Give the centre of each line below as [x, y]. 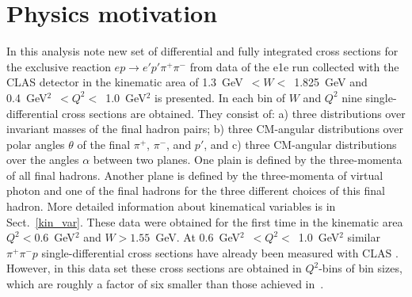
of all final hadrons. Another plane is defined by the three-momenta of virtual [195, 175]
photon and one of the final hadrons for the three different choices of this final [196, 190]
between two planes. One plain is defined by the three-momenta [248, 160]
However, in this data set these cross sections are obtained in [154, 268]
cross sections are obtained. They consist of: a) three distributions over [234, 113]
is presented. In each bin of [220, 97]
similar [364, 237]
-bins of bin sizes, [360, 268]
